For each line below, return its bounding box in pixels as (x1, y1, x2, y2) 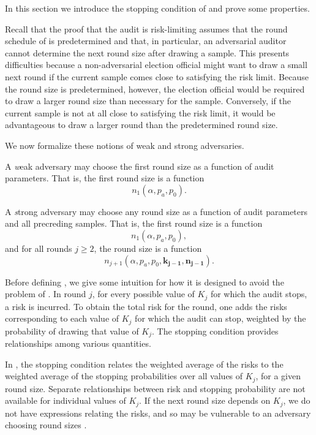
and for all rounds (5, 241, 72, 254)
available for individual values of (5, 394, 126, 407)
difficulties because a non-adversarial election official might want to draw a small (5, 58, 307, 71)
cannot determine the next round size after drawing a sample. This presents (5, 46, 290, 59)
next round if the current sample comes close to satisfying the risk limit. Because (5, 70, 309, 83)
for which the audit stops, (210, 287, 307, 300)
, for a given (255, 369, 301, 382)
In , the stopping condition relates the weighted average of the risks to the (5, 357, 284, 370)
